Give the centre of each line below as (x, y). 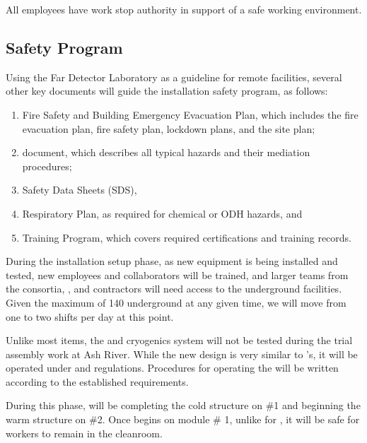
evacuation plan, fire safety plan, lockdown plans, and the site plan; (169, 128)
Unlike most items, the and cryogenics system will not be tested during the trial (179, 340)
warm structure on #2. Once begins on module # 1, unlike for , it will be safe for (183, 419)
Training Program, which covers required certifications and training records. (187, 237)
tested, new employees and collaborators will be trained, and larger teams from (177, 274)
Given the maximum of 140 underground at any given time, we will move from (176, 302)
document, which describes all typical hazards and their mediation (166, 152)
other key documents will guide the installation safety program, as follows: (167, 91)
